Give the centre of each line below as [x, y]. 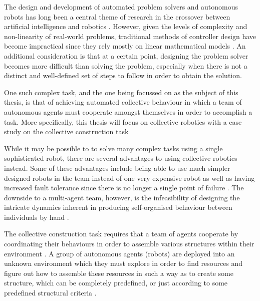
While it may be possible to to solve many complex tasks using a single [113, 148]
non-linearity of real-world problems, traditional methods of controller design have [130, 36]
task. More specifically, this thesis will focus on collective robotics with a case [123, 121]
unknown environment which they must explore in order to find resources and [123, 263]
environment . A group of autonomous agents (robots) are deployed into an [119, 253]
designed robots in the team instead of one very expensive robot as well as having [129, 178]
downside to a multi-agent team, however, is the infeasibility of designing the [122, 197]
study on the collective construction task [66, 131]
